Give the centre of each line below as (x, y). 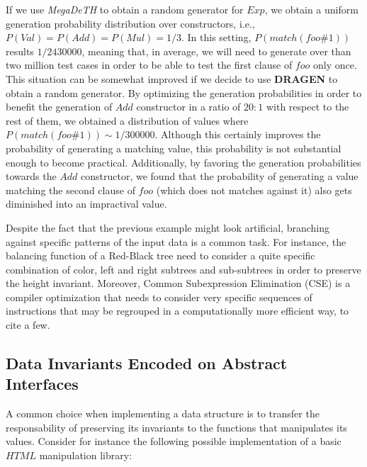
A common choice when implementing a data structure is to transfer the (163, 413)
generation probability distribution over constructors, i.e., (130, 23)
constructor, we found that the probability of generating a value (220, 176)
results (20, 51)
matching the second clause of (70, 190)
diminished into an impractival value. (86, 204)
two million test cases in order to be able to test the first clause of (149, 65)
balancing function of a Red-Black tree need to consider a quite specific (160, 255)
